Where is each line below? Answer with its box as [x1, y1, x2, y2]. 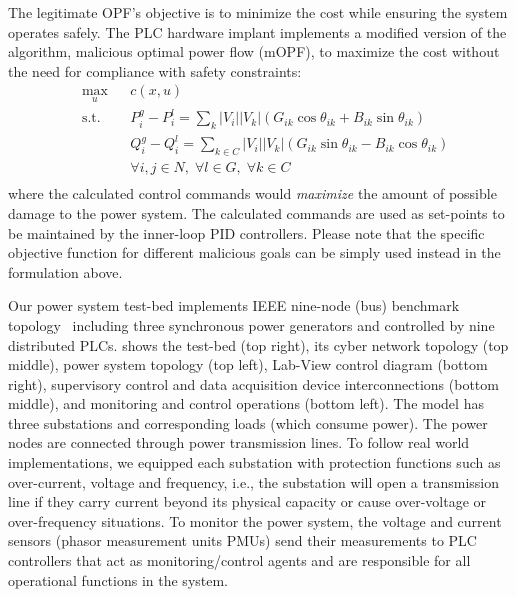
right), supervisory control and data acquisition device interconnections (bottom [8, 373, 499, 394]
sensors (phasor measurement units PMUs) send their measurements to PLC [8, 530, 477, 551]
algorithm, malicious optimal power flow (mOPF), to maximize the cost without [8, 41, 500, 62]
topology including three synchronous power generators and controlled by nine [8, 314, 495, 335]
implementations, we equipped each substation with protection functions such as [8, 452, 501, 473]
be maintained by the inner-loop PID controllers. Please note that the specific [8, 222, 485, 243]
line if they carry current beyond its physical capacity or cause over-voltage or [8, 491, 487, 512]
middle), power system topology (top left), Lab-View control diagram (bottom [8, 354, 488, 375]
